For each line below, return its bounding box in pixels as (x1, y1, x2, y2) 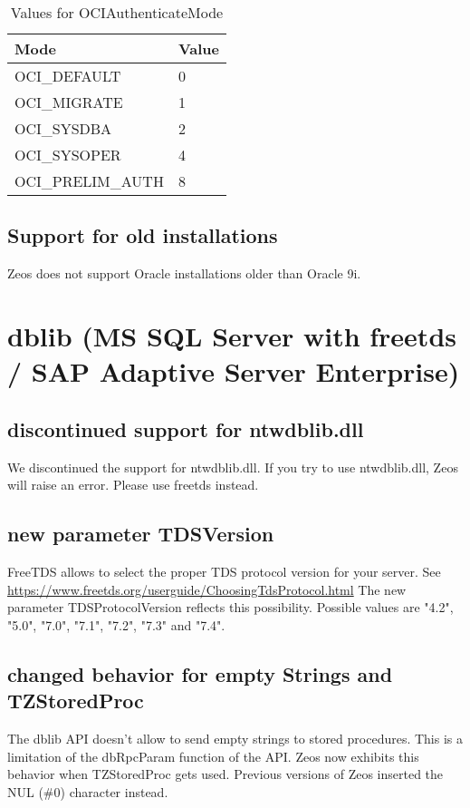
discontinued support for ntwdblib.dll (7, 414, 364, 443)
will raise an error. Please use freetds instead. (7, 475, 259, 494)
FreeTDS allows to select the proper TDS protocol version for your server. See (7, 561, 441, 580)
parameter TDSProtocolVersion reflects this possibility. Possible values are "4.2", (7, 598, 454, 617)
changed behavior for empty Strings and (7, 659, 393, 687)
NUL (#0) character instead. (7, 782, 168, 801)
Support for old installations (7, 221, 278, 249)
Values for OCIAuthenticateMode (10, 2, 224, 23)
